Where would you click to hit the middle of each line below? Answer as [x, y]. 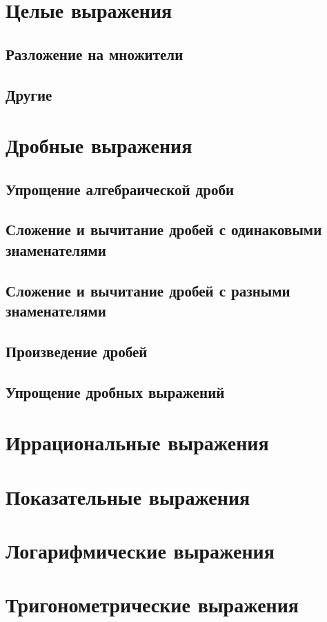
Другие [29, 94]
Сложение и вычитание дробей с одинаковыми [164, 229]
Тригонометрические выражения [152, 604]
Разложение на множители [95, 53]
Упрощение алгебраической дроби [120, 189]
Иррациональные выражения [137, 442]
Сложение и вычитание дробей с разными [148, 290]
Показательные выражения [128, 496]
